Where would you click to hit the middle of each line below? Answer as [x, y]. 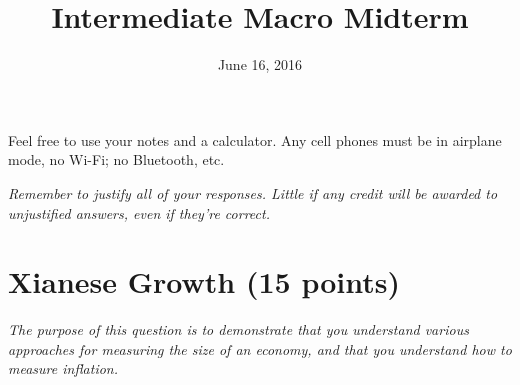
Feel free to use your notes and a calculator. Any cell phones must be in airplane [255, 139]
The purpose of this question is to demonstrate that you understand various [238, 329]
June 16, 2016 [260, 64]
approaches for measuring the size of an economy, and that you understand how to [260, 348]
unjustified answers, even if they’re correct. [139, 212]
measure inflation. [63, 368]
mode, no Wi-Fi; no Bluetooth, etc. [116, 159]
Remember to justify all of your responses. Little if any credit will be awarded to [253, 192]
